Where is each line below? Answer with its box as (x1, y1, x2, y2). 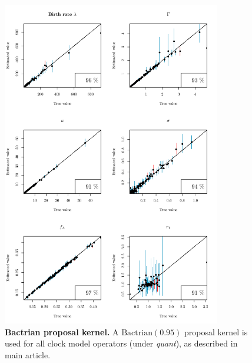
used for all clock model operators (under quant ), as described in (5, 337, 238, 349)
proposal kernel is (184, 325, 248, 338)
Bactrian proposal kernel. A (5, 325, 119, 338)
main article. (5, 348, 51, 361)
